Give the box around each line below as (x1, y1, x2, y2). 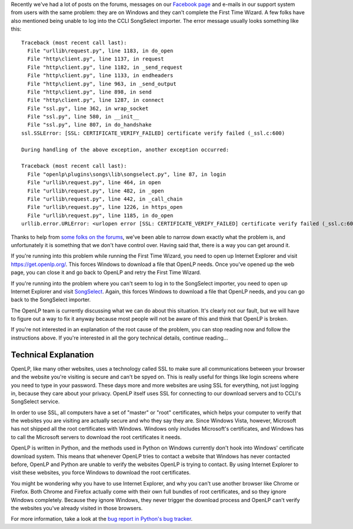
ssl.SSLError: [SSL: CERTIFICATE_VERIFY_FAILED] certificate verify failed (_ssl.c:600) (21, 129, 285, 137)
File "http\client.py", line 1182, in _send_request (27, 64, 183, 71)
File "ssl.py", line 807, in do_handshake (27, 121, 152, 128)
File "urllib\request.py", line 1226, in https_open (27, 204, 183, 211)
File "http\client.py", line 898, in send (27, 88, 152, 95)
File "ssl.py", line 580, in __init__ (27, 114, 139, 120)
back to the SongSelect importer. (11, 296, 91, 303)
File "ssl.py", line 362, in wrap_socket (27, 105, 149, 112)
